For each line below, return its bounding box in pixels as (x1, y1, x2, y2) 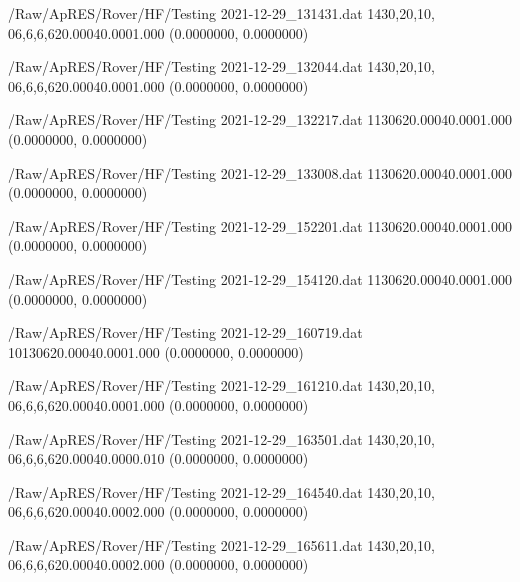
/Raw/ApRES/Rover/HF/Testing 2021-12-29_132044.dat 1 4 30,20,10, (8, 56, 435, 77)
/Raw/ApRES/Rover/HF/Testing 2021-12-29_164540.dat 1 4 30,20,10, (8, 481, 435, 502)
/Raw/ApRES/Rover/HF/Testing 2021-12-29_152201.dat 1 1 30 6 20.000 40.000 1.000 (8, 215, 512, 236)
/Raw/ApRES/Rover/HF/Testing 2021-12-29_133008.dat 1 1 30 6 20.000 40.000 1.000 (8, 162, 512, 183)
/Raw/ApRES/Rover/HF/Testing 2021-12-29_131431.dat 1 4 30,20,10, (8, 3, 435, 23)
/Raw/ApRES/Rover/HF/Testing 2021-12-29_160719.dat (8, 322, 363, 343)
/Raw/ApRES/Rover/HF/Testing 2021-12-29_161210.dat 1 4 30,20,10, (8, 375, 435, 396)
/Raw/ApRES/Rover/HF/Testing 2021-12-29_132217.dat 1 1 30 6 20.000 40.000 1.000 (8, 109, 512, 130)
